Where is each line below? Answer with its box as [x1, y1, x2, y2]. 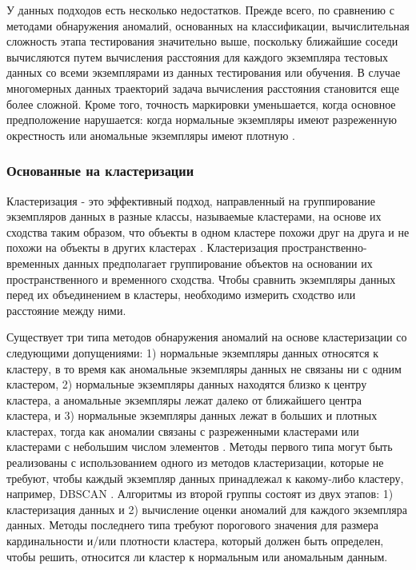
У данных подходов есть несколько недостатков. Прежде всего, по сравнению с [6, 2, 394, 18]
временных [6, 254, 60, 271]
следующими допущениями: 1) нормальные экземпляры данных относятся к [6, 344, 379, 361]
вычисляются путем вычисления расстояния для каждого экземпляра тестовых [6, 48, 389, 65]
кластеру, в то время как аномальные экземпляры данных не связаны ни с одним [6, 360, 402, 377]
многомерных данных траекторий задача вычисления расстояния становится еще [6, 79, 399, 96]
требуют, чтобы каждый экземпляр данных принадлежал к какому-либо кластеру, [6, 469, 404, 486]
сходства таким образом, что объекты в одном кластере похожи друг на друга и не [6, 223, 410, 240]
